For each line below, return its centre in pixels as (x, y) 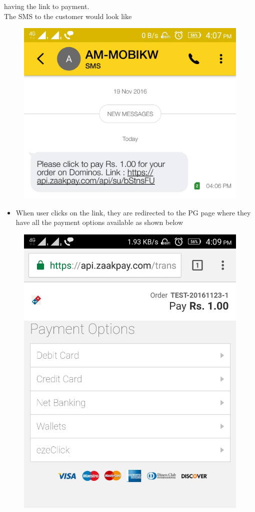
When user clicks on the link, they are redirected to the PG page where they (133, 212)
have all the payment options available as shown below (99, 222)
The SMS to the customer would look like (68, 16)
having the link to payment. (47, 6)
